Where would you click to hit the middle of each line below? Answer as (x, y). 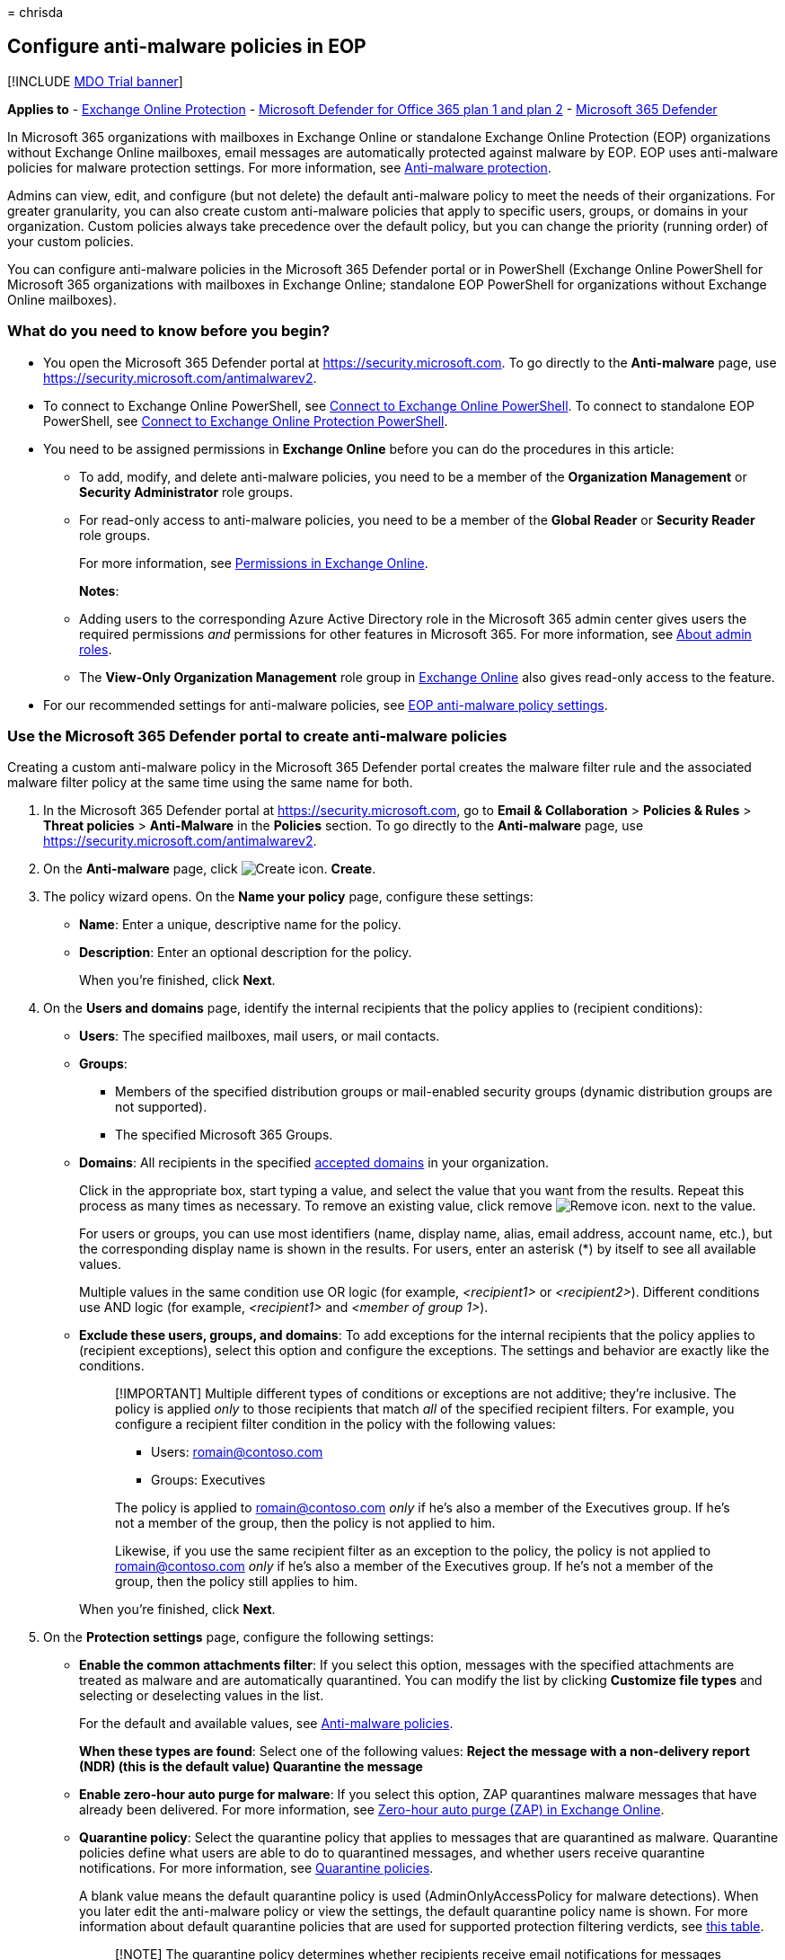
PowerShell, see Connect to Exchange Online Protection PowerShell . (246, 421)
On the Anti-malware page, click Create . (210, 869)
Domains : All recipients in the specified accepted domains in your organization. (314, 1163)
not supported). (161, 1107)
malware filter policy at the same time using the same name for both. (210, 783)
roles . (96, 649)
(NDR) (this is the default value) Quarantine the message (251, 1767)
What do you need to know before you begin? (169, 331)
